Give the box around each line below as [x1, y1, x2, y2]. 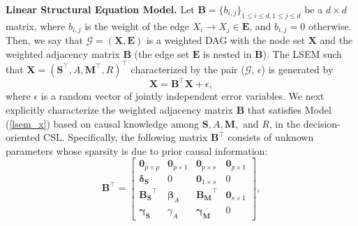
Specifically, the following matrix [68, 130, 208, 144]
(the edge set [134, 46, 190, 61]
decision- [303, 116, 341, 130]
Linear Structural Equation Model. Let [6, 2, 195, 16]
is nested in [203, 46, 252, 61]
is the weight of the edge [84, 18, 189, 33]
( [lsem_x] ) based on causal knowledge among [6, 116, 200, 130]
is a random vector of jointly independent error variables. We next [40, 89, 325, 103]
